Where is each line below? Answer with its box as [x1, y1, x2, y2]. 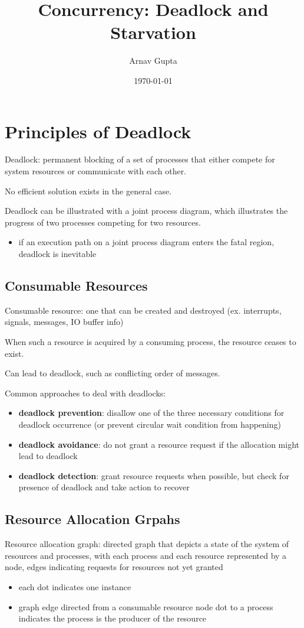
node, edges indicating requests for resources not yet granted [5, 561, 223, 573]
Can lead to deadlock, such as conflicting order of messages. [5, 367, 220, 379]
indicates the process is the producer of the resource [18, 612, 207, 624]
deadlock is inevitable [18, 248, 97, 259]
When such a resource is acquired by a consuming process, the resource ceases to [5, 335, 296, 347]
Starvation [110, 20, 196, 44]
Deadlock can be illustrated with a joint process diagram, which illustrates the [5, 204, 288, 217]
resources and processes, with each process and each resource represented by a [5, 549, 287, 561]
